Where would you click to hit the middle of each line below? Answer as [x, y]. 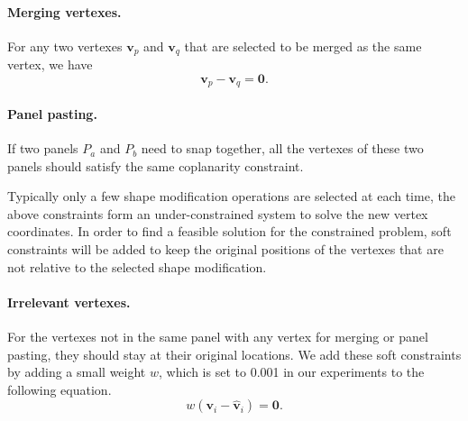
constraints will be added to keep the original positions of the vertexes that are [225, 249]
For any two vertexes [65, 46]
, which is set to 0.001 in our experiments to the [292, 372]
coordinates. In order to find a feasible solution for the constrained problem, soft [229, 231]
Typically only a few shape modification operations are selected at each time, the [231, 196]
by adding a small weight [77, 372]
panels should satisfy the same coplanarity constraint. [156, 165]
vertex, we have [50, 64]
